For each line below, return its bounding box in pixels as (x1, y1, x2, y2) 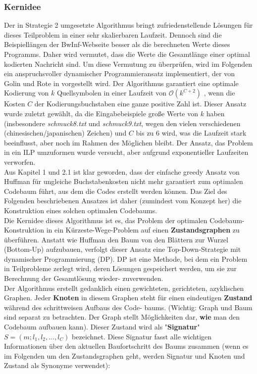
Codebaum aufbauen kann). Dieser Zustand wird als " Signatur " (4, 322, 200, 332)
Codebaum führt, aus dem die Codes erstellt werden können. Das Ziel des (4, 186, 227, 196)
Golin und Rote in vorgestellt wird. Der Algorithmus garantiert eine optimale (4, 78, 239, 88)
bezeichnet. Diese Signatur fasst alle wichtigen (72, 331, 212, 341)
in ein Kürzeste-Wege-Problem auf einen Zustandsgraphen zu (46, 225, 240, 235)
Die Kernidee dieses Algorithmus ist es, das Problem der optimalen (4, 215, 207, 225)
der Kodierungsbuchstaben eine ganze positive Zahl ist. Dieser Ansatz (34, 98, 247, 109)
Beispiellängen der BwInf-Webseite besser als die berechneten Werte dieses (4, 39, 230, 49)
